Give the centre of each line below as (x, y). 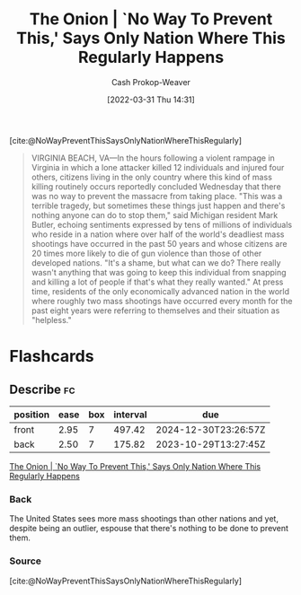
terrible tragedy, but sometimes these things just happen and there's (158, 206)
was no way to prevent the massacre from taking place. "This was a (157, 196)
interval (130, 415)
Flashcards (52, 357)
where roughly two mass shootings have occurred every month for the (162, 301)
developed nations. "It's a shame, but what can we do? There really (156, 262)
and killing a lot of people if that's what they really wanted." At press (157, 282)
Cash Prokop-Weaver (151, 82)
